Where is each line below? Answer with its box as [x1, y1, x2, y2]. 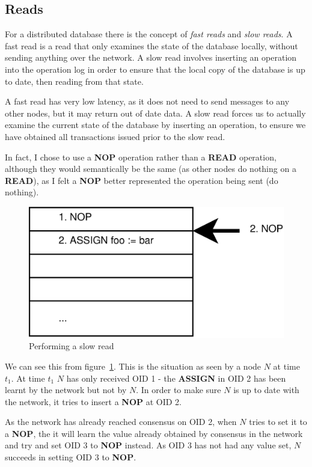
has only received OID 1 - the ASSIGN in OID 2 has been [66, 371, 286, 384]
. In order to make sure [136, 383, 221, 396]
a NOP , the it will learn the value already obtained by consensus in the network [5, 427, 303, 439]
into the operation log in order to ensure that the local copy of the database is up [5, 63, 305, 75]
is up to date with [233, 383, 299, 396]
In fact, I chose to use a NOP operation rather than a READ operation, [5, 150, 277, 163]
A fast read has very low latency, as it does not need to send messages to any [5, 95, 290, 108]
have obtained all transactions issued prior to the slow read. [5, 130, 225, 142]
